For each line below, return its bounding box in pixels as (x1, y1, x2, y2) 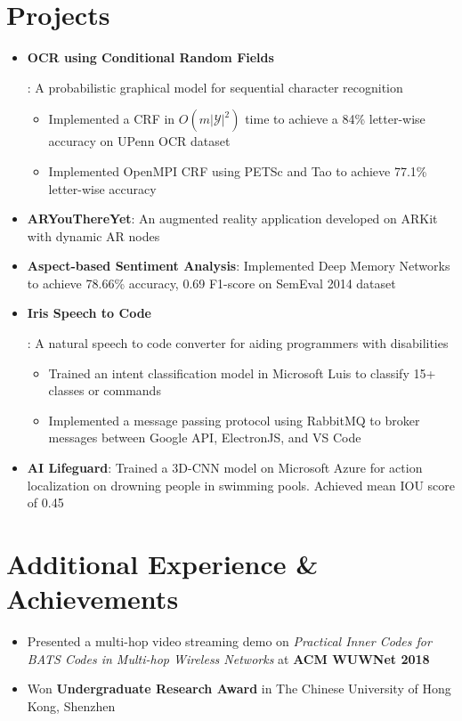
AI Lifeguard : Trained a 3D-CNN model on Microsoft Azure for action (27, 458, 423, 477)
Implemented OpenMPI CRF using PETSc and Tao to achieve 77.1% (48, 161, 427, 180)
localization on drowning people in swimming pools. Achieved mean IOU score (27, 475, 455, 494)
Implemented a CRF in (48, 109, 175, 128)
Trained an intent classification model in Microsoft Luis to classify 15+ (48, 363, 436, 382)
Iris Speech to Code (27, 304, 151, 322)
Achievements (6, 580, 179, 617)
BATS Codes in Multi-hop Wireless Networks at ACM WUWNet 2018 (27, 649, 430, 668)
